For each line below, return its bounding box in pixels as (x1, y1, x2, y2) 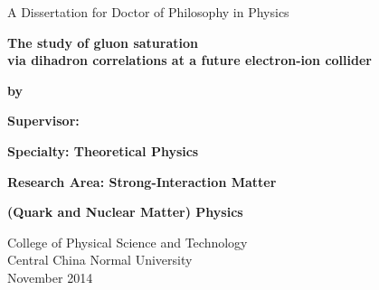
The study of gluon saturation (7, 33, 198, 51)
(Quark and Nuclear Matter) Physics (7, 202, 243, 221)
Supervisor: (7, 111, 80, 130)
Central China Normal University (7, 250, 193, 269)
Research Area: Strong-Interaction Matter (7, 172, 277, 191)
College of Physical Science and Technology (7, 232, 248, 251)
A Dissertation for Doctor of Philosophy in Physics (7, 3, 289, 21)
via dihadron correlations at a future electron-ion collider (7, 51, 372, 70)
